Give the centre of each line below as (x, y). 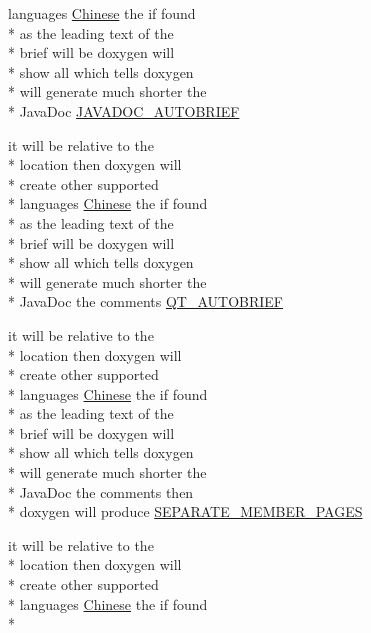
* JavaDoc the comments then (101, 491)
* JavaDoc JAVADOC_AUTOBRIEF (124, 110)
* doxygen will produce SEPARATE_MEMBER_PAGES (185, 511)
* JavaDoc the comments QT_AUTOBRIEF (145, 301)
